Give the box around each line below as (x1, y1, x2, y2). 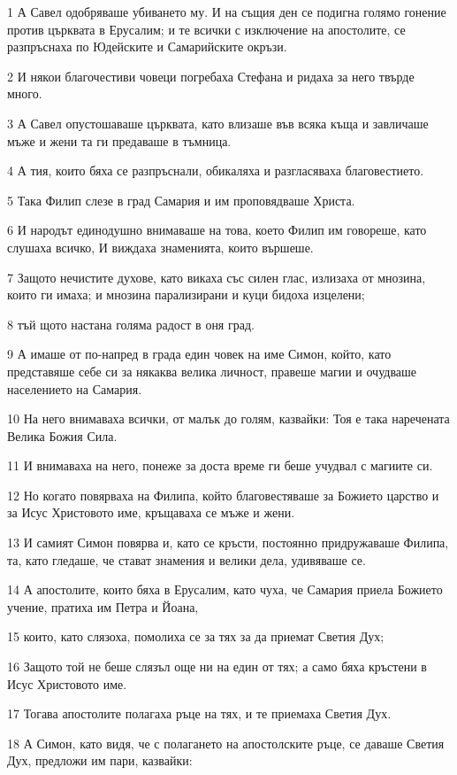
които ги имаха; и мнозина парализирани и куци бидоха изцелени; (7, 285, 365, 304)
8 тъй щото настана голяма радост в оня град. (7, 314, 255, 333)
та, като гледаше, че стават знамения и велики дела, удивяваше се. (7, 550, 366, 569)
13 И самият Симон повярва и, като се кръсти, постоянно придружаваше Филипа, (7, 533, 449, 552)
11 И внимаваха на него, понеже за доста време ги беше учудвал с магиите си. (7, 456, 433, 475)
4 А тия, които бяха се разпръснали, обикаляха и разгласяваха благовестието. (7, 161, 424, 180)
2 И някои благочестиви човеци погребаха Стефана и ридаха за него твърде (7, 66, 415, 85)
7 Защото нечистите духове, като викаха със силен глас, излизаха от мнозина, (7, 267, 426, 286)
